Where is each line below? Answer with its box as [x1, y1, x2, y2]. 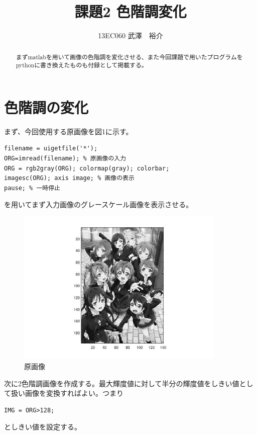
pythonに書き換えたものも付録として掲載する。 [16, 61, 148, 69]
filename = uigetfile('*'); [4, 145, 98, 152]
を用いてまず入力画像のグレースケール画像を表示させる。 [4, 199, 193, 210]
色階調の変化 [4, 97, 89, 117]
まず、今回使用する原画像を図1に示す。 [4, 126, 133, 136]
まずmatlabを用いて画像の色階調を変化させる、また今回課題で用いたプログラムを [16, 52, 243, 61]
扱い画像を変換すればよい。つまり [11, 388, 123, 398]
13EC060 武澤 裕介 [98, 30, 163, 41]
